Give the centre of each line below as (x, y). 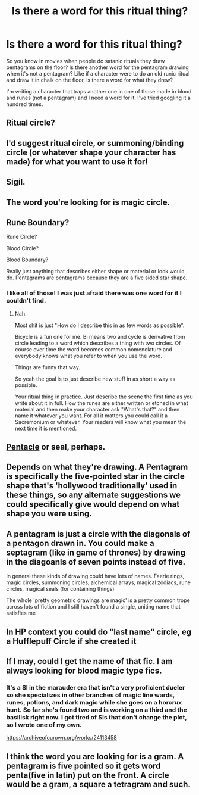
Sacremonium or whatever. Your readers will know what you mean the (100, 422)
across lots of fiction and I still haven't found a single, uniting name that (94, 607)
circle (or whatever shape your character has (91, 152)
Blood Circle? (23, 248)
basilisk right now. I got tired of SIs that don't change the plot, (97, 717)
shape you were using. (49, 514)
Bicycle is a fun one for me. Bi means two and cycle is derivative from (100, 336)
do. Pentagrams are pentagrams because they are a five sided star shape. (97, 278)
